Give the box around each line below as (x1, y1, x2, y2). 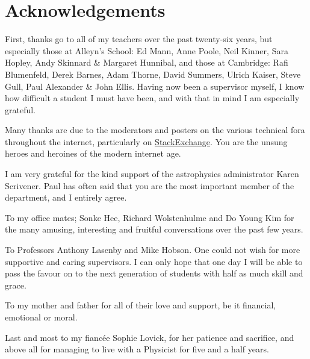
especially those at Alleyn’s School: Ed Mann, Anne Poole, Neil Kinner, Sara (5, 44, 288, 57)
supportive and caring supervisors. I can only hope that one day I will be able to (5, 255, 303, 267)
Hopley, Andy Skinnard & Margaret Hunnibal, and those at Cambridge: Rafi (5, 56, 288, 69)
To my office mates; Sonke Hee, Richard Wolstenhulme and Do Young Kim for (5, 211, 294, 223)
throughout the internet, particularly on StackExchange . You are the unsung (5, 135, 288, 148)
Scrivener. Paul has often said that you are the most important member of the (5, 179, 294, 192)
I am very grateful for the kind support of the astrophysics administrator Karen (5, 167, 299, 180)
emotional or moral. (5, 311, 78, 323)
